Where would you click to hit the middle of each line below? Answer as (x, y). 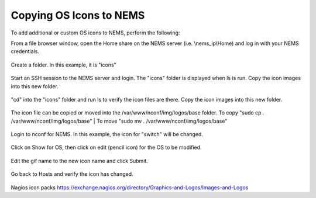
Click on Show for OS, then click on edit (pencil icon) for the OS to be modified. (106, 147)
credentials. (25, 51)
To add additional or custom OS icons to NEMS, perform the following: (95, 33)
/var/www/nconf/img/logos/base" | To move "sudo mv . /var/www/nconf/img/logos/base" (119, 121)
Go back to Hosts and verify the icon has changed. (72, 174)
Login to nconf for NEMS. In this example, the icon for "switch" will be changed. (107, 134)
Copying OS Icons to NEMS (78, 15)
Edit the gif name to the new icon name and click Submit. (80, 161)
